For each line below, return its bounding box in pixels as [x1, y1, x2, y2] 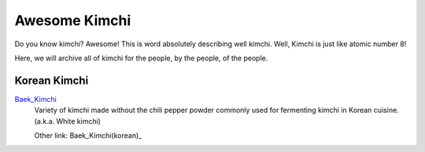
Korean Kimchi [14, 74, 89, 87]
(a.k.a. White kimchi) [34, 116, 102, 125]
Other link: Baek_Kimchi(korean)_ [34, 131, 142, 140]
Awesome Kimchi [14, 12, 131, 29]
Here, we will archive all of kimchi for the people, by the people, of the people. [14, 53, 268, 63]
